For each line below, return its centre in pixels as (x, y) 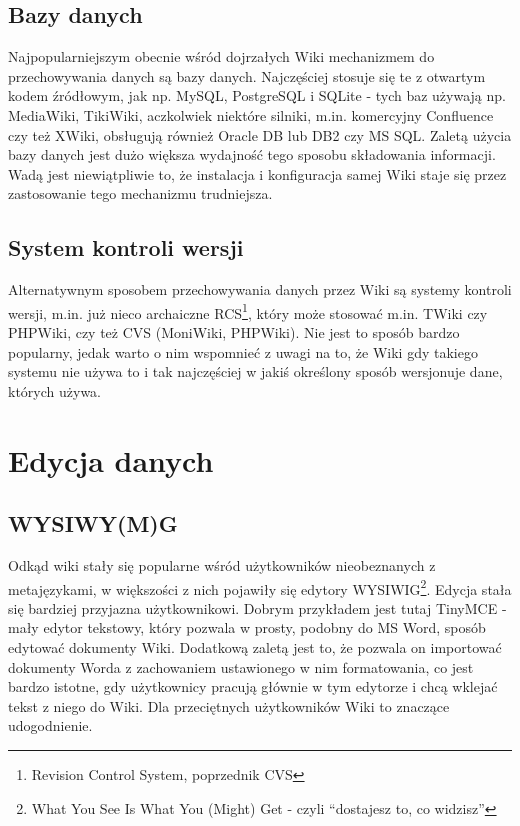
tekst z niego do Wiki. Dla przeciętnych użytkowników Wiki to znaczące (229, 705)
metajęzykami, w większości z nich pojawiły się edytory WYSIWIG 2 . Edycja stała (260, 587)
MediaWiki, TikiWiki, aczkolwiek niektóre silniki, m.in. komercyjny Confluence (251, 114)
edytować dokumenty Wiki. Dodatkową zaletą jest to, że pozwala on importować (255, 646)
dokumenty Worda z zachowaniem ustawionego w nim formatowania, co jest (241, 666)
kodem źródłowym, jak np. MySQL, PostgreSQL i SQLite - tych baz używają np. (257, 95)
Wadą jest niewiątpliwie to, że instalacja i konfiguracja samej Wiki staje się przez (257, 173)
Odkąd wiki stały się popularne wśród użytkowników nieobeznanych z (222, 564)
